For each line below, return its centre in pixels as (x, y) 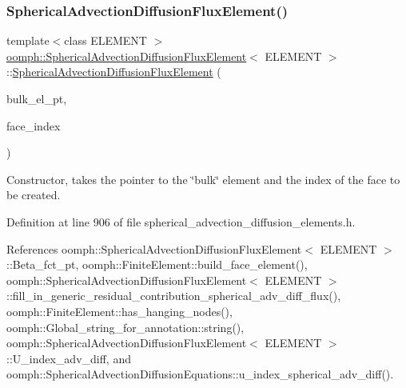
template (28, 40)
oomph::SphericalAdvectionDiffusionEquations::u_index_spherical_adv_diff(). (200, 374)
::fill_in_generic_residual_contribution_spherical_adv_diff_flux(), (174, 296)
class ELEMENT (105, 40)
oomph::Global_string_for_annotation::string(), (125, 327)
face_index (34, 125)
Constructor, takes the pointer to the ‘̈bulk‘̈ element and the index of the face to (203, 179)
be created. (34, 195)
